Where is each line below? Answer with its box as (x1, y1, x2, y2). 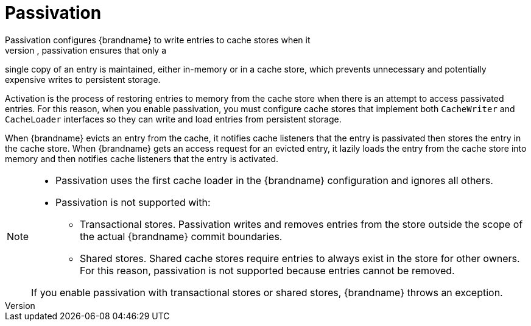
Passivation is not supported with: (55, 196, 211, 208)
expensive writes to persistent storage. (5, 74, 161, 85)
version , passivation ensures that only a (5, 44, 167, 55)
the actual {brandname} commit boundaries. (80, 230, 283, 243)
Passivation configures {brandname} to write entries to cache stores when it (5, 34, 311, 45)
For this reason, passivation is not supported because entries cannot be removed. (80, 264, 455, 277)
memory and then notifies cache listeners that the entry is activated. (5, 153, 279, 164)
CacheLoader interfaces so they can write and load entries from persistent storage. (5, 113, 342, 124)
